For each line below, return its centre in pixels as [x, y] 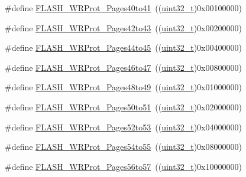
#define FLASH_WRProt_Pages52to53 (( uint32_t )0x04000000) [123, 127]
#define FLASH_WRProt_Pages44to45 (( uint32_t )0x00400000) [123, 47]
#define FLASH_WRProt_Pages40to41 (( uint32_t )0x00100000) [123, 8]
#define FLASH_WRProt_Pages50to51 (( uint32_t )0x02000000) [123, 106]
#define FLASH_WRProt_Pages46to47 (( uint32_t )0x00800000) [123, 67]
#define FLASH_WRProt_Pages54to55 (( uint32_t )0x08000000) [123, 147]
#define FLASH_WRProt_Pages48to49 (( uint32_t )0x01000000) [123, 87]
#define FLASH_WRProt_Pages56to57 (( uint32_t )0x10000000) [123, 166]
